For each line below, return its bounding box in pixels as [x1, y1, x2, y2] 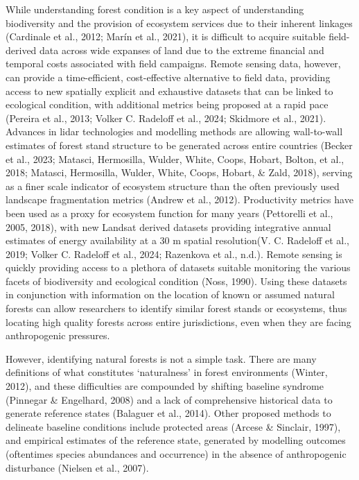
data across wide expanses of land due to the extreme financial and [40, 42, 324, 57]
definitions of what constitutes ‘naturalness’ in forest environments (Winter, [6, 365, 328, 379]
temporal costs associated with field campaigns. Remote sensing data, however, [6, 56, 341, 71]
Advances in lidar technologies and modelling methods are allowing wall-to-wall [6, 124, 343, 139]
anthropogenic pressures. [6, 328, 110, 343]
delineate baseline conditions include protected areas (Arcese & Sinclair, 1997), [6, 419, 341, 434]
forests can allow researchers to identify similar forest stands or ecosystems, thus [6, 301, 347, 316]
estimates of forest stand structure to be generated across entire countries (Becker [6, 137, 353, 152]
